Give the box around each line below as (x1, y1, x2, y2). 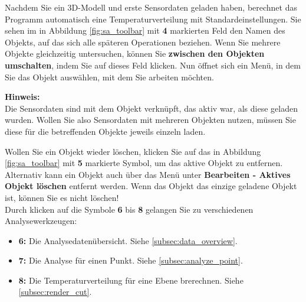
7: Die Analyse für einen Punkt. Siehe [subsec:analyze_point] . (18, 254, 243, 267)
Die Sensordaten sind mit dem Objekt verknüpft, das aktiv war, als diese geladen (5, 102, 298, 114)
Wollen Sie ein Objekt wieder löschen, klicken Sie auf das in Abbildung (5, 145, 261, 157)
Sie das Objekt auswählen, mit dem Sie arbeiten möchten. (5, 70, 214, 83)
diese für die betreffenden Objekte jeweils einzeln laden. (5, 125, 206, 137)
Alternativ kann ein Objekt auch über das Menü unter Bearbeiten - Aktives (5, 168, 291, 180)
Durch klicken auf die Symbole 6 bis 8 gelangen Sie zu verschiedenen (5, 203, 254, 215)
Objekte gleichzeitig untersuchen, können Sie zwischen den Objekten (5, 47, 265, 60)
